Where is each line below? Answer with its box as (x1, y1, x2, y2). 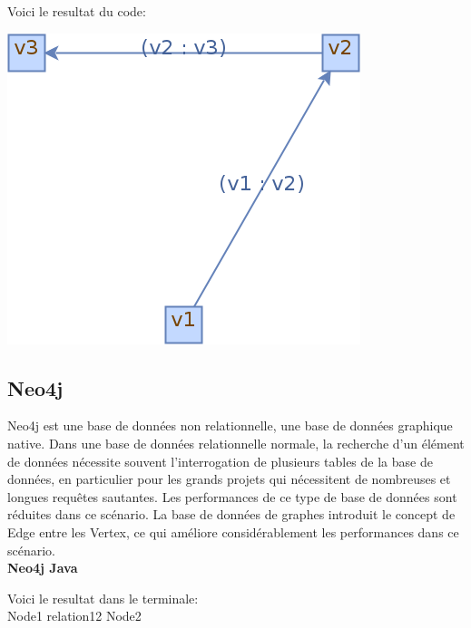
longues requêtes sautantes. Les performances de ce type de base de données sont (7, 487, 457, 506)
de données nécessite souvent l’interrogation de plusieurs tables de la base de (7, 451, 433, 470)
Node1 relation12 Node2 (7, 606, 142, 625)
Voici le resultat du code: (7, 2, 146, 20)
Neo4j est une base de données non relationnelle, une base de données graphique (7, 416, 453, 435)
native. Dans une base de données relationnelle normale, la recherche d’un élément (7, 433, 465, 452)
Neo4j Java (7, 558, 78, 577)
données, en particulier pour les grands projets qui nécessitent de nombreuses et (7, 469, 451, 488)
